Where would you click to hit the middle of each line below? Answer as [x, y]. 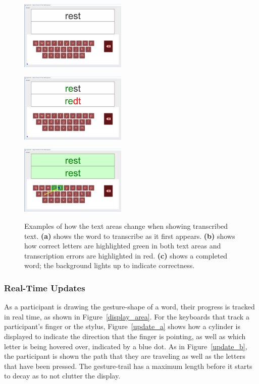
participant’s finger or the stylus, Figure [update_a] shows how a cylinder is [122, 326]
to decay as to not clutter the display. [62, 376]
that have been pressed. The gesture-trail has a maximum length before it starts [128, 366]
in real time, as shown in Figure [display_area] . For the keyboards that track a [127, 316]
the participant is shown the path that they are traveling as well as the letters [125, 356]
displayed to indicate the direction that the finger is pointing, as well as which [125, 336]
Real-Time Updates [45, 287]
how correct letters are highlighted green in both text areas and [123, 246]
